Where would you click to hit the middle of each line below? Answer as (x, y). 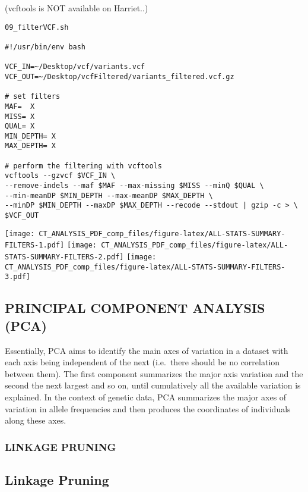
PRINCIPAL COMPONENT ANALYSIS (135, 308)
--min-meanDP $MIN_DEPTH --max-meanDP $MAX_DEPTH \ (109, 195)
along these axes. (36, 420)
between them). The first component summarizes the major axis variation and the (154, 373)
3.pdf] (18, 277)
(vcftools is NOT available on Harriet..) (77, 8)
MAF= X (20, 106)
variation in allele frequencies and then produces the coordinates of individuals (148, 408)
